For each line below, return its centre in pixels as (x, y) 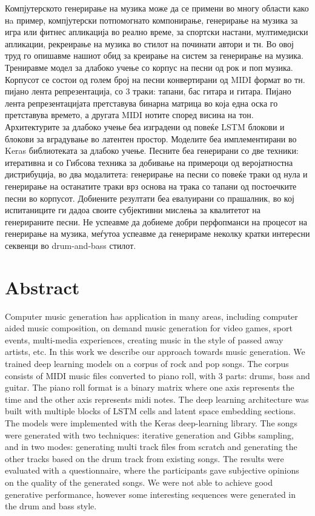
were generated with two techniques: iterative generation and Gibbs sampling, (149, 435)
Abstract (42, 287)
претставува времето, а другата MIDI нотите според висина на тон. (129, 115)
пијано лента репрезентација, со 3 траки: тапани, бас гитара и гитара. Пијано (148, 91)
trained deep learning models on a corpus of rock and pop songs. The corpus (147, 363)
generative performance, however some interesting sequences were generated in (151, 494)
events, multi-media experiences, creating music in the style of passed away (144, 339)
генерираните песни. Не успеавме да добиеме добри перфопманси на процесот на (156, 221)
